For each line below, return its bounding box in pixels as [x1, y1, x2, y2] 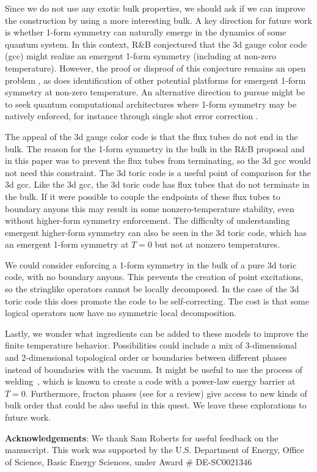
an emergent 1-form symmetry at [5, 238, 129, 251]
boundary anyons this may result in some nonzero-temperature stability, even [5, 202, 294, 215]
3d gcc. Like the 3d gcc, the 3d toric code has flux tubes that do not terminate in [5, 178, 310, 191]
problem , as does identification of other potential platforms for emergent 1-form [5, 73, 306, 86]
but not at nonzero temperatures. [155, 238, 280, 251]
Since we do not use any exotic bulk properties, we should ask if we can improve [5, 2, 305, 14]
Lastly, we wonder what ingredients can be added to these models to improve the [5, 326, 308, 339]
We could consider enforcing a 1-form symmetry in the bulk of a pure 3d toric [5, 258, 297, 271]
